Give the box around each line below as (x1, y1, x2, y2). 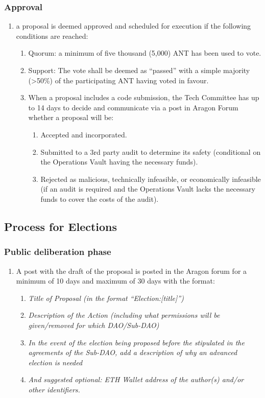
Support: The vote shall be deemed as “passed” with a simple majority (28, 65, 250, 75)
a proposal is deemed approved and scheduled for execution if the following (16, 20, 251, 31)
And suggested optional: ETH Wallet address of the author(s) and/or (28, 374, 244, 385)
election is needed (28, 357, 83, 367)
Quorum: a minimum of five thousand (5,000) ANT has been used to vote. (28, 48, 261, 58)
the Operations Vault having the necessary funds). (40, 156, 198, 167)
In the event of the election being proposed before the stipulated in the (28, 337, 245, 347)
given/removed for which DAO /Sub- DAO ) (28, 319, 159, 330)
